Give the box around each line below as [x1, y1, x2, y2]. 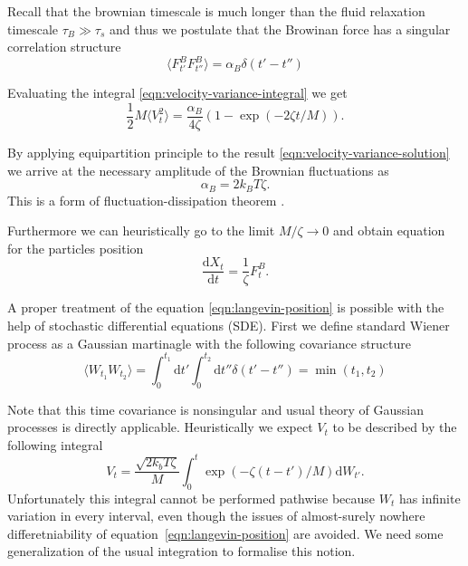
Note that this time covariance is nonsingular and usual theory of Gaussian [7, 399, 424, 418]
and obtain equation [333, 221, 445, 240]
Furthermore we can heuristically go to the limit [7, 221, 275, 240]
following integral [7, 435, 103, 454]
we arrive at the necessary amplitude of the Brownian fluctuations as [7, 160, 389, 179]
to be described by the [332, 417, 457, 436]
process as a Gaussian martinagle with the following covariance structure [7, 333, 412, 352]
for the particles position [7, 238, 144, 257]
